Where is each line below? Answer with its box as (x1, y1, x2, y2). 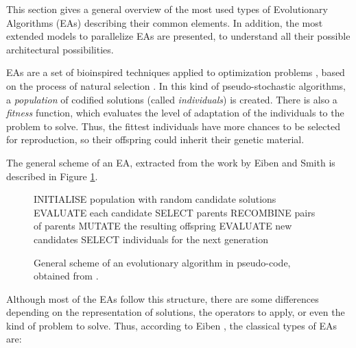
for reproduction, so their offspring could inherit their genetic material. (6, 132, 305, 147)
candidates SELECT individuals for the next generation (34, 232, 268, 246)
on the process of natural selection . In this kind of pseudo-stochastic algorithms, (6, 78, 346, 92)
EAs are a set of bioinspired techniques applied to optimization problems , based (6, 65, 345, 79)
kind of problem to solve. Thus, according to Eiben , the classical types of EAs (6, 318, 337, 332)
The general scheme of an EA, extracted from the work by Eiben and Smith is (6, 155, 335, 169)
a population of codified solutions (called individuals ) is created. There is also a (6, 92, 337, 106)
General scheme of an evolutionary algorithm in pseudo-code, (34, 255, 291, 269)
